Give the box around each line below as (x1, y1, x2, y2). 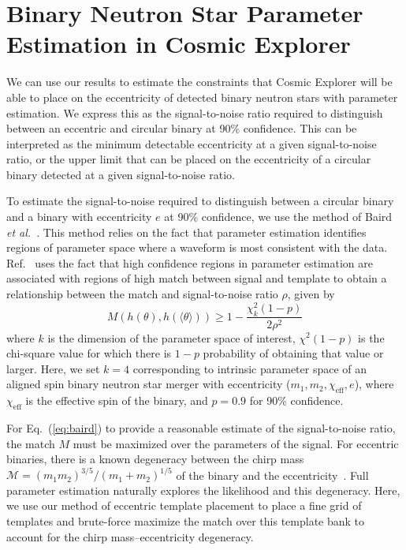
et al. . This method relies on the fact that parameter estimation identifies (6, 223, 367, 240)
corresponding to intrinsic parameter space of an (132, 360, 367, 376)
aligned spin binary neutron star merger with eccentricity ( (6, 376, 291, 392)
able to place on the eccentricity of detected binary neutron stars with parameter (6, 88, 398, 105)
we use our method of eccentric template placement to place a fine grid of (6, 497, 362, 514)
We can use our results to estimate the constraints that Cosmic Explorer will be (6, 73, 393, 90)
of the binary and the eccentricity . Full (176, 466, 369, 483)
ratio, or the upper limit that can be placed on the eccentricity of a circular (6, 151, 371, 167)
